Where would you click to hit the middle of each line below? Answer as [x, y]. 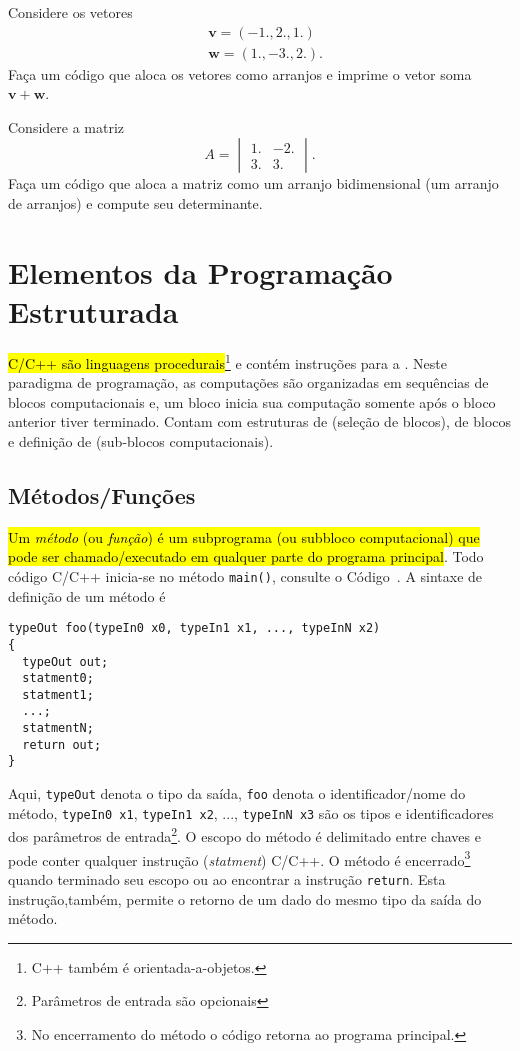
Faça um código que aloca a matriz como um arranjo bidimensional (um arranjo [253, 183]
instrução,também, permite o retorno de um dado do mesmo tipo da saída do [245, 898]
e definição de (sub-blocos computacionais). [141, 440]
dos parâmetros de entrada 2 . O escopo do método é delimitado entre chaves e [244, 835]
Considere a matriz [66, 126]
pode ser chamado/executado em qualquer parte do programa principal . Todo [246, 556]
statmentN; [58, 728]
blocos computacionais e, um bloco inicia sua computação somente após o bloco [252, 401]
